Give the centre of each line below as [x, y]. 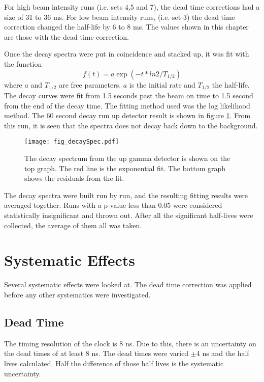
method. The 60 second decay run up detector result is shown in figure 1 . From [127, 115]
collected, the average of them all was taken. [73, 225]
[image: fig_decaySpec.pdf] [72, 142]
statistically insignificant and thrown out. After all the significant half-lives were [129, 215]
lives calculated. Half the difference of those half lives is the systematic [114, 363]
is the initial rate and [162, 84]
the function [23, 63]
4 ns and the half [223, 353]
